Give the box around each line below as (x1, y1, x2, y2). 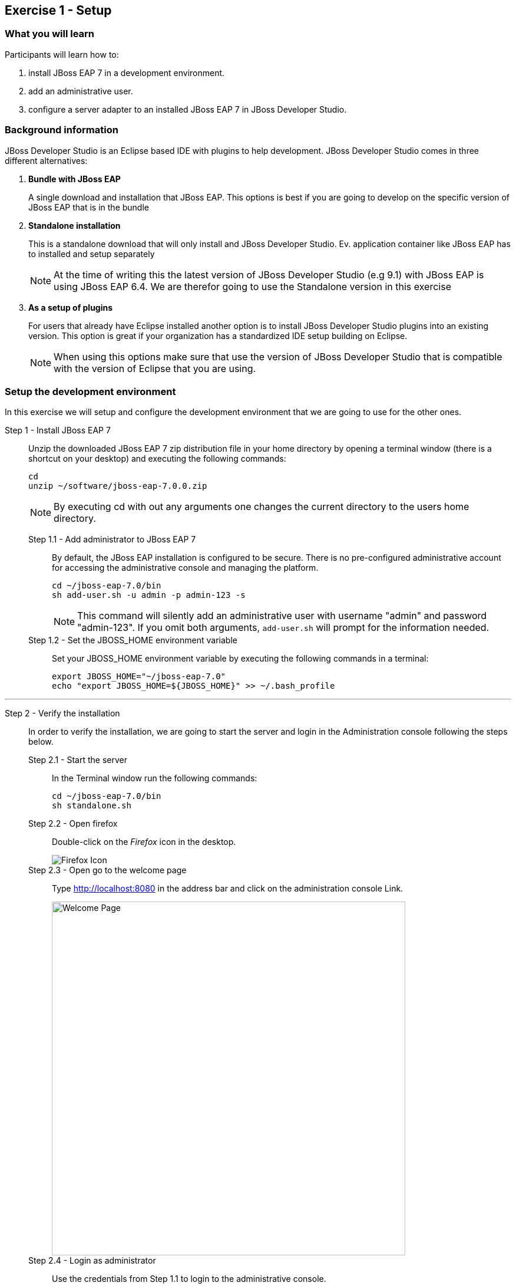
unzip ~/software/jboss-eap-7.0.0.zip (28, 481, 207, 491)
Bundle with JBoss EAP (28, 173, 121, 184)
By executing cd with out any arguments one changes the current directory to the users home (54, 501, 469, 513)
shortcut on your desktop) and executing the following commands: (28, 453, 286, 464)
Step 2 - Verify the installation (5, 708, 120, 719)
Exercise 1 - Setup (5, 3, 112, 18)
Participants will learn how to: (5, 49, 119, 60)
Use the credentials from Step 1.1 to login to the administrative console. (52, 1274, 326, 1284)
